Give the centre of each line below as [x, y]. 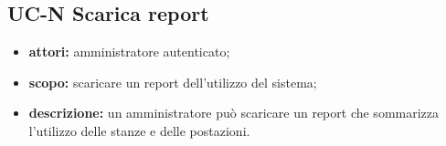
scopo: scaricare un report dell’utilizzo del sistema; [173, 82]
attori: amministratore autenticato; [129, 52]
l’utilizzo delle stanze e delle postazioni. [139, 130]
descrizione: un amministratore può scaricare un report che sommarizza [234, 113]
